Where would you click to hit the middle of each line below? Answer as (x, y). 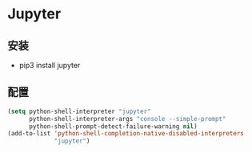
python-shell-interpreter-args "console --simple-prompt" (127, 119)
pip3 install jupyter (50, 65)
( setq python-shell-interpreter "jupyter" (79, 111)
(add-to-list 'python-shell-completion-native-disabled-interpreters (126, 134)
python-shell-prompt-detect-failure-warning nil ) (113, 126)
